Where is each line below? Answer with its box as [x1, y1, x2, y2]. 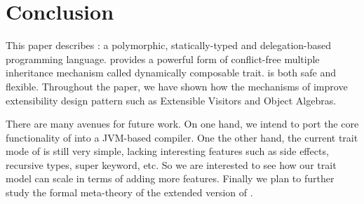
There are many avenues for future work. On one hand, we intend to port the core [6, 116, 359, 131]
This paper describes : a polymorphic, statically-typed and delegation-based [6, 38, 332, 53]
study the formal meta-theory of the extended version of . [6, 185, 253, 200]
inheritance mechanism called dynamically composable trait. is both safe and [6, 65, 336, 80]
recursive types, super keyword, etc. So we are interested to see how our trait [6, 157, 337, 172]
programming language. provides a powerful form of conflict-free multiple [6, 51, 320, 66]
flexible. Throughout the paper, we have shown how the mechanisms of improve [6, 79, 348, 93]
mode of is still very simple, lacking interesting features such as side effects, [6, 144, 329, 158]
